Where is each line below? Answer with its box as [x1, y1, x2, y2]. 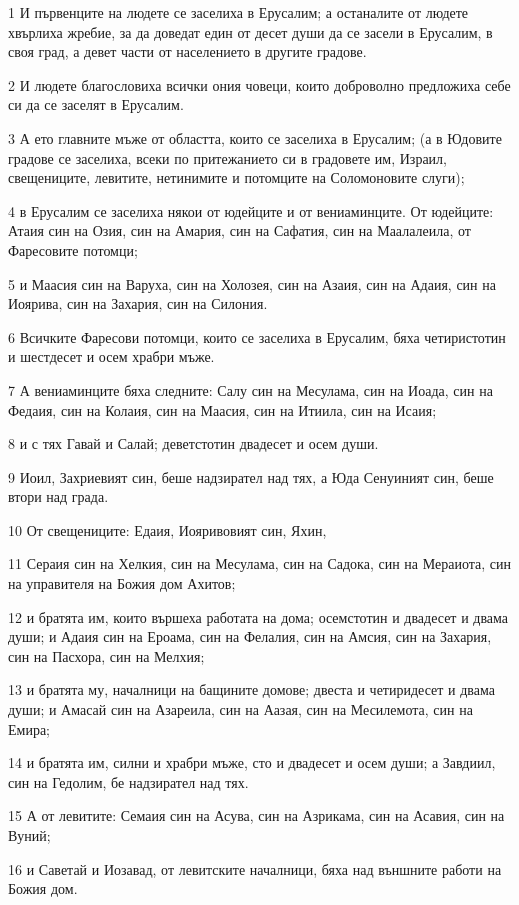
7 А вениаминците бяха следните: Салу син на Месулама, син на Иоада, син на [8, 379, 493, 400]
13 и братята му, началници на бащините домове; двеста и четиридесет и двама [8, 679, 495, 700]
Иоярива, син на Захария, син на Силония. [8, 293, 268, 314]
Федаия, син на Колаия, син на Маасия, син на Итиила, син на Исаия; [8, 399, 437, 420]
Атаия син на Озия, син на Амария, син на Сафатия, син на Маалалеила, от [8, 220, 471, 241]
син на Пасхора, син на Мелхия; [8, 645, 205, 666]
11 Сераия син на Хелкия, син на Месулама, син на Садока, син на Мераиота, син [8, 553, 511, 574]
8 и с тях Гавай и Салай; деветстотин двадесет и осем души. [8, 433, 379, 454]
